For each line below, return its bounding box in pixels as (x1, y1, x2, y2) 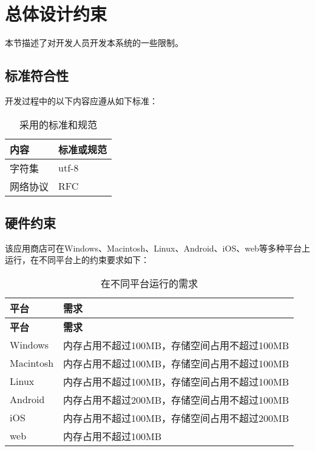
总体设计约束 (5, 1, 107, 26)
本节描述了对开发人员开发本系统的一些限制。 (5, 36, 183, 49)
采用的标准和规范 (19, 117, 98, 132)
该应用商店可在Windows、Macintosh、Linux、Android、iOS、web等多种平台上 (5, 241, 310, 254)
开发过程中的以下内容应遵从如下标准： (5, 94, 158, 107)
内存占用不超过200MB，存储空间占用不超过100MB (63, 392, 290, 407)
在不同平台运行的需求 (101, 276, 198, 290)
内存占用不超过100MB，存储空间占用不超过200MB (63, 410, 290, 425)
